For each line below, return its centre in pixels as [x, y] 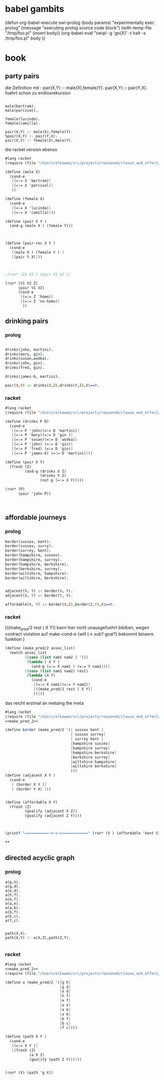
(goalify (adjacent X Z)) [51, 811]
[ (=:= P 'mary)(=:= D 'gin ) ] [42, 435]
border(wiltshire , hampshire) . [37, 574]
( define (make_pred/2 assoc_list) [40, 648]
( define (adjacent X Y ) [30, 776]
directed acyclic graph [40, 858]
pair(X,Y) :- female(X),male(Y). [39, 140]
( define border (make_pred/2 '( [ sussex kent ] [54, 730]
